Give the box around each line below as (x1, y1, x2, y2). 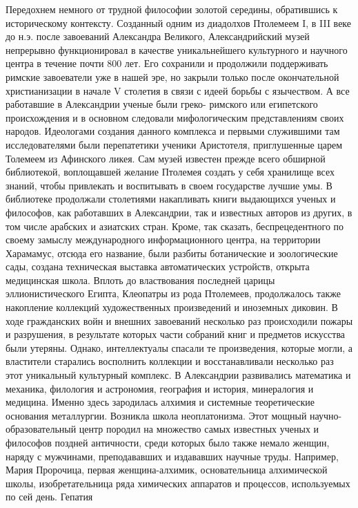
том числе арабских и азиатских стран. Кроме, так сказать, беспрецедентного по (6, 218, 344, 233)
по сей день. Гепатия (6, 489, 93, 504)
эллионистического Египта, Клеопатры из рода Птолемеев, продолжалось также (6, 286, 341, 301)
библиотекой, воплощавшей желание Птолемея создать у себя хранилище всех (6, 164, 335, 179)
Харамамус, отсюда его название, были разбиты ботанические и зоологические (6, 245, 338, 260)
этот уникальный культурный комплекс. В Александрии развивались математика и (6, 368, 351, 382)
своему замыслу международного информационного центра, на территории (6, 232, 321, 247)
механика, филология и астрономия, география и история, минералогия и (6, 381, 314, 395)
